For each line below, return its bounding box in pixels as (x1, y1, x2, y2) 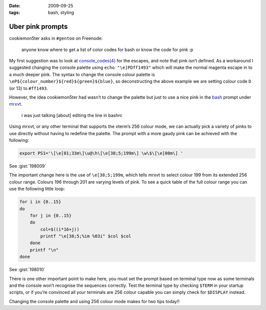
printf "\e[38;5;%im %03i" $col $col (40, 233, 132, 239)
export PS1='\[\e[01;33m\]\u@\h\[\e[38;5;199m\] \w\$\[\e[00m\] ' (19, 150, 183, 156)
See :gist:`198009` (9, 163, 46, 169)
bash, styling (48, 10, 74, 16)
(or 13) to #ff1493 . (9, 85, 48, 91)
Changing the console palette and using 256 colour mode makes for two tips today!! (9, 298, 180, 304)
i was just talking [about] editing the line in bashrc (21, 112, 123, 118)
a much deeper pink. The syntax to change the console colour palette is (9, 71, 155, 77)
